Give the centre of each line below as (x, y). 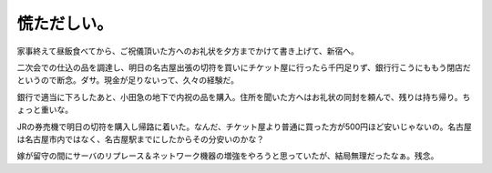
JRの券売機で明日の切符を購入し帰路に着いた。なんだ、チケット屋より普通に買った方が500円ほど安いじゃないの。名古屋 (245, 127)
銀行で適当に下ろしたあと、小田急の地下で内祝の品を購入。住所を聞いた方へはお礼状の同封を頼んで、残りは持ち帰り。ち (244, 97)
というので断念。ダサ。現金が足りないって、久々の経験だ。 (128, 80)
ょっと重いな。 (45, 110)
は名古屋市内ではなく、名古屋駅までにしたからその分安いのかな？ (140, 139)
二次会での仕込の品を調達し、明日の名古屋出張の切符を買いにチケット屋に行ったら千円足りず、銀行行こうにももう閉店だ (244, 67)
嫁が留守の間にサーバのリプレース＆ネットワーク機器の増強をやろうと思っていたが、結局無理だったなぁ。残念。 (228, 156)
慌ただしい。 (65, 24)
